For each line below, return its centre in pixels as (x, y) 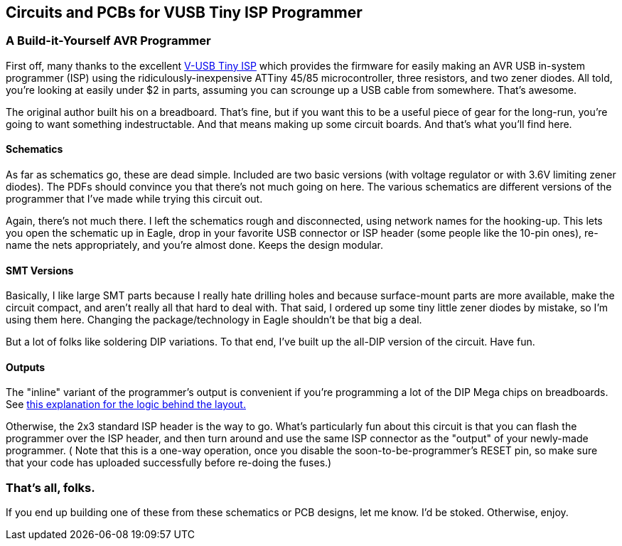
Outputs (26, 367)
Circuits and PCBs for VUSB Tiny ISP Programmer (184, 12)
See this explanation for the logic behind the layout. (126, 405)
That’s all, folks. (50, 487)
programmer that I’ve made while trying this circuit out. (134, 199)
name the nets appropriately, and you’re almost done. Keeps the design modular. (194, 245)
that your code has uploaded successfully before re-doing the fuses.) (169, 463)
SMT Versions (40, 270)
